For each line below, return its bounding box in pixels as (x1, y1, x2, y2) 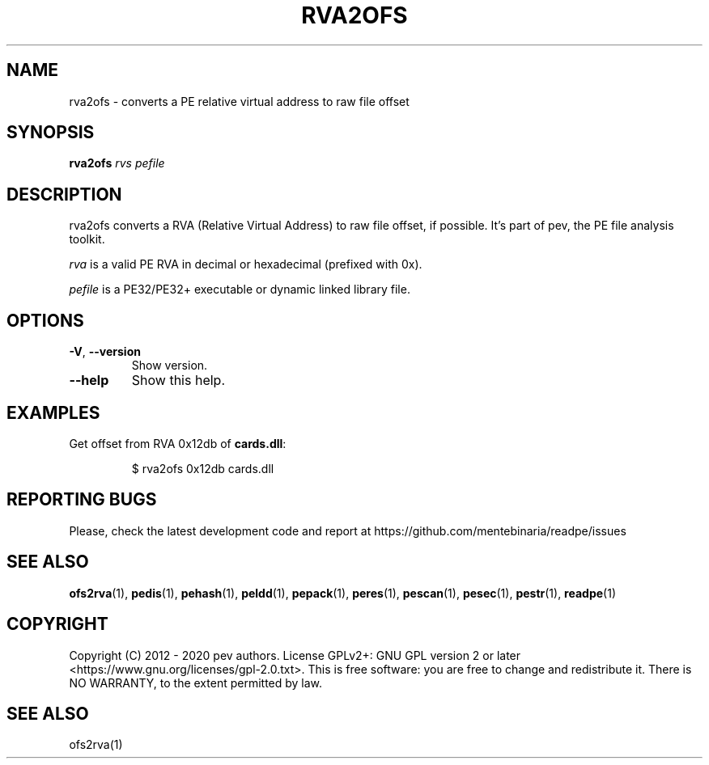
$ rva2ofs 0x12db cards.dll (131, 461, 274, 475)
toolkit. (69, 232, 105, 247)
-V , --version (69, 344, 141, 359)
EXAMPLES (6, 402, 100, 423)
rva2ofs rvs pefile (69, 156, 165, 171)
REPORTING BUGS (6, 489, 157, 510)
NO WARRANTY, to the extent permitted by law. (69, 675, 323, 690)
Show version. (131, 358, 208, 373)
